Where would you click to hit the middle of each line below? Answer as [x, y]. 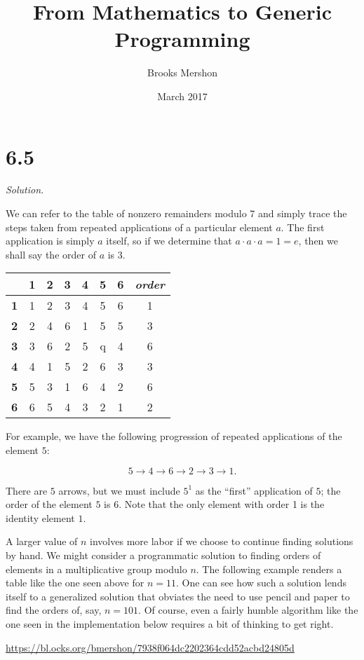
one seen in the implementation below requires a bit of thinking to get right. [170, 623]
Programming [182, 39]
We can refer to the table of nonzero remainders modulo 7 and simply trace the [176, 213]
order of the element [49, 504]
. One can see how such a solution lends [261, 583]
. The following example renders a [269, 569]
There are [27, 490]
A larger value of [42, 541]
